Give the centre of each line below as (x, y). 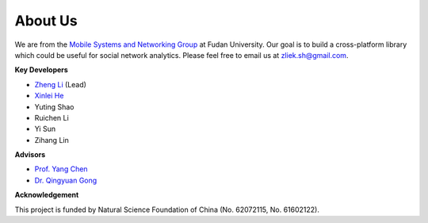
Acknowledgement (47, 195)
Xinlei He (49, 96)
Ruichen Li (52, 117)
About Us (46, 21)
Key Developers (42, 70)
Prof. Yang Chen (61, 169)
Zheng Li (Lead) (61, 84)
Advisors (30, 155)
